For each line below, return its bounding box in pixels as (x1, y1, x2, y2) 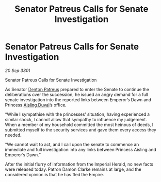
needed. (5, 132, 22, 138)
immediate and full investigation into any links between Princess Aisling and (5, 146, 157, 152)
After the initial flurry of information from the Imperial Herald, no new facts (5, 161, 154, 167)
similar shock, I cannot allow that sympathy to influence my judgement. (5, 116, 147, 122)
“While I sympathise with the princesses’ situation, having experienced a (5, 111, 150, 117)
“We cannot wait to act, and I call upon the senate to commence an (5, 141, 139, 147)
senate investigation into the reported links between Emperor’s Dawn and (5, 96, 151, 103)
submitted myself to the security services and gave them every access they (5, 127, 157, 132)
